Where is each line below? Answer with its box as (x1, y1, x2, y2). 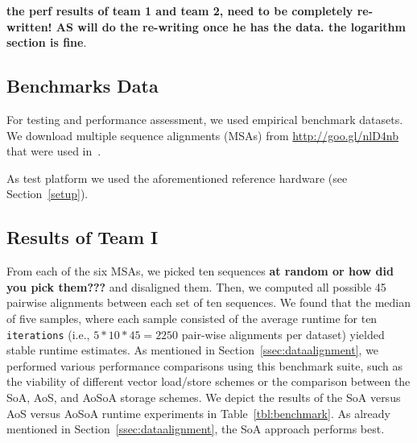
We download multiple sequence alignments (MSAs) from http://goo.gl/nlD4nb (6, 126, 399, 143)
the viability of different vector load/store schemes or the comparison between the (6, 373, 411, 390)
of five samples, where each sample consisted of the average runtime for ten (6, 309, 378, 326)
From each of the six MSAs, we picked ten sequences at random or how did (6, 263, 394, 279)
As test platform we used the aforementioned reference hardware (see (6, 169, 348, 186)
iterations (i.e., (6, 325, 90, 342)
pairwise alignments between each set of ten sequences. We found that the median (6, 294, 411, 311)
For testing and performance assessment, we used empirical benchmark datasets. (6, 110, 403, 127)
